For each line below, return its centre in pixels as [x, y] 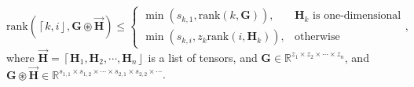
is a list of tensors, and [203, 57]
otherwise [317, 37]
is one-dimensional [357, 16]
